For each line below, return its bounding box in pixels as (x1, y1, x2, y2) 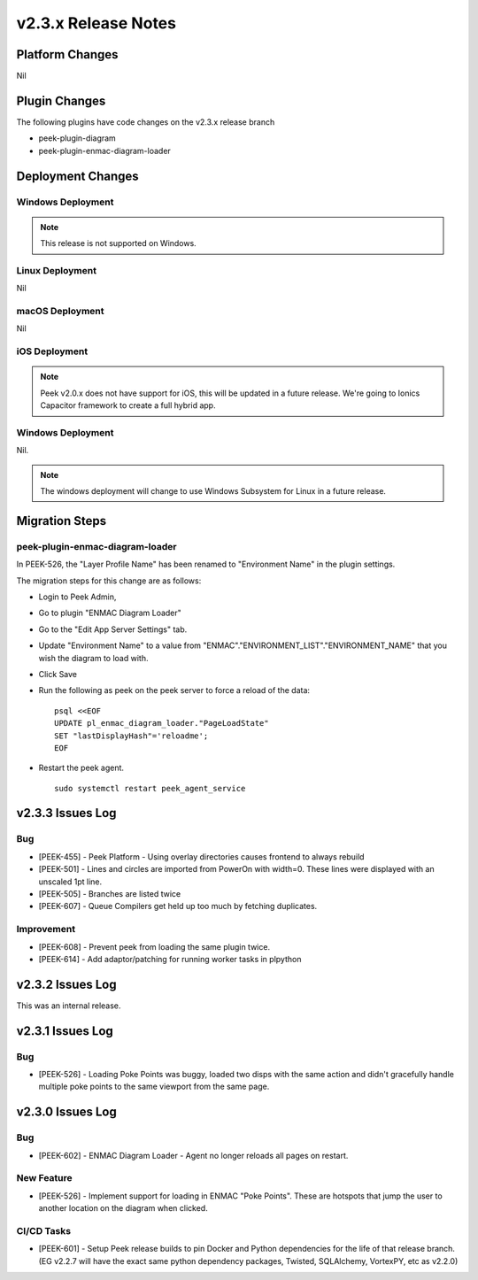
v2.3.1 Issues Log (16, 1023, 114, 1038)
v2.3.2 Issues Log (16, 976, 117, 991)
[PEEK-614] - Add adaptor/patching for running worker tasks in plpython (38, 953, 302, 964)
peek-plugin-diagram (38, 133, 117, 143)
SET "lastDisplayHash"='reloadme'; (54, 730, 209, 741)
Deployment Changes (16, 168, 139, 183)
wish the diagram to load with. (38, 652, 149, 663)
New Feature (16, 1172, 73, 1184)
